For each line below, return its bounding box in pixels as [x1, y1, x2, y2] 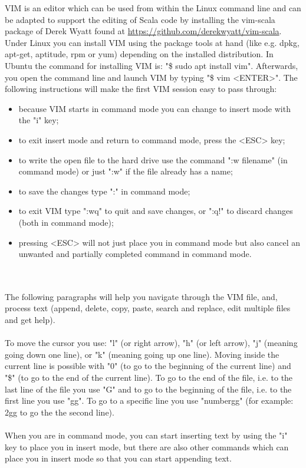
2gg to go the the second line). [5, 406, 114, 418]
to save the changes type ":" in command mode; [18, 184, 190, 197]
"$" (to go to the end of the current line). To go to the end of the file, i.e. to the [5, 371, 293, 384]
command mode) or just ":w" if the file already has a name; [18, 165, 233, 177]
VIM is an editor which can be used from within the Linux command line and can [5, 2, 301, 14]
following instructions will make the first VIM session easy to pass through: [5, 83, 277, 95]
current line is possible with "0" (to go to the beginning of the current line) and [5, 360, 291, 372]
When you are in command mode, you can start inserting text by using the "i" [5, 429, 288, 441]
